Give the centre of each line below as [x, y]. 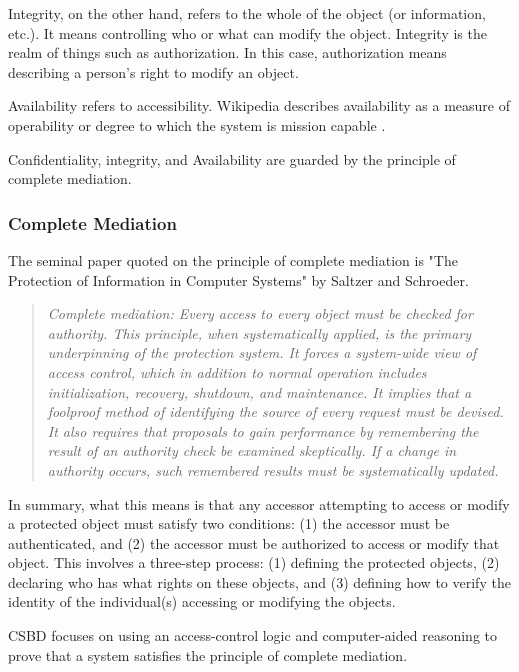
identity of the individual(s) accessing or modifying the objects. [202, 601]
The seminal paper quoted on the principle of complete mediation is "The [233, 259]
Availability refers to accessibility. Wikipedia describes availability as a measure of [259, 105]
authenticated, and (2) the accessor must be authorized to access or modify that [254, 542]
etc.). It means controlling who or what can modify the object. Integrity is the [247, 32]
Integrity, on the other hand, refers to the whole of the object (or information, [247, 13]
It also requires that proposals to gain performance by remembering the [263, 430]
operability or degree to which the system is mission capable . [197, 124]
